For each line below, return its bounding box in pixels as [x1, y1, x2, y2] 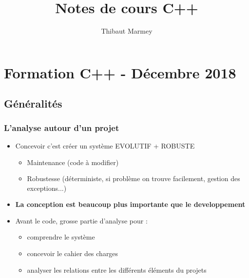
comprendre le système [27, 232, 95, 242]
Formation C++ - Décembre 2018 [4, 62, 236, 82]
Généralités [4, 96, 62, 111]
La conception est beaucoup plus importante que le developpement [15, 199, 246, 209]
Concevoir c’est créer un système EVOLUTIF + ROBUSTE [15, 140, 195, 150]
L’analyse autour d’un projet [4, 121, 119, 133]
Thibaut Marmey [101, 26, 153, 36]
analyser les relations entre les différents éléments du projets [27, 264, 207, 275]
